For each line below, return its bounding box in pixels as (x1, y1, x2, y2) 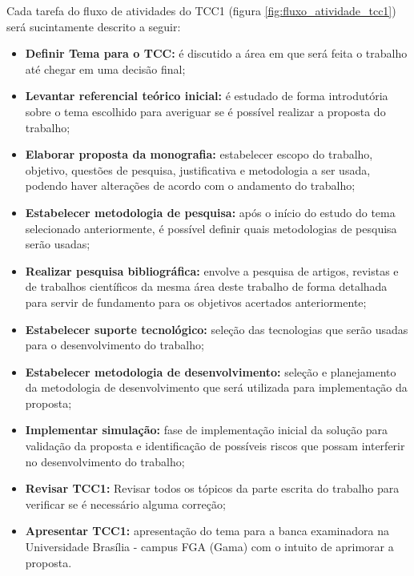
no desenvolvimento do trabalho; (25, 453, 185, 469)
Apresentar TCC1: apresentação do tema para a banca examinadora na (25, 522, 389, 539)
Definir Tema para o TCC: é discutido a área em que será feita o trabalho (25, 45, 408, 62)
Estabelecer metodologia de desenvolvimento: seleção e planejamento (25, 363, 396, 380)
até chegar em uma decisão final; (25, 60, 186, 77)
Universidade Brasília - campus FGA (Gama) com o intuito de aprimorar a (25, 538, 394, 555)
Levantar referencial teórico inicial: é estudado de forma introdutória (25, 87, 388, 104)
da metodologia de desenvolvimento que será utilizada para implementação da (25, 379, 408, 396)
